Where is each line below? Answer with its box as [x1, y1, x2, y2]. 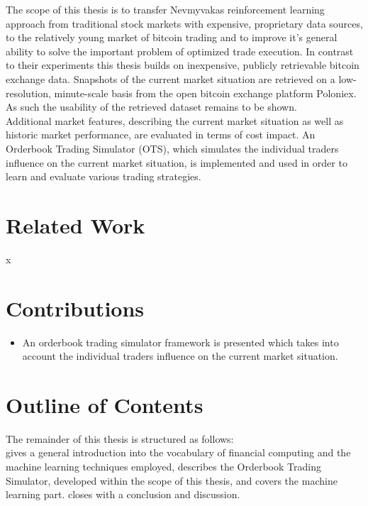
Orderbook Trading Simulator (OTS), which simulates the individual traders [6, 141, 339, 155]
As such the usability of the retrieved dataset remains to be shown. [6, 99, 297, 114]
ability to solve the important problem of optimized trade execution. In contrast [6, 43, 354, 58]
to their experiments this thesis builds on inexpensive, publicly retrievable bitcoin [6, 57, 359, 72]
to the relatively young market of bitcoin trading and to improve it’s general [6, 30, 338, 45]
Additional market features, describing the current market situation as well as [6, 113, 344, 128]
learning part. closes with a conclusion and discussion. [6, 487, 240, 502]
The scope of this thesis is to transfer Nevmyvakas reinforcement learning [6, 2, 325, 16]
